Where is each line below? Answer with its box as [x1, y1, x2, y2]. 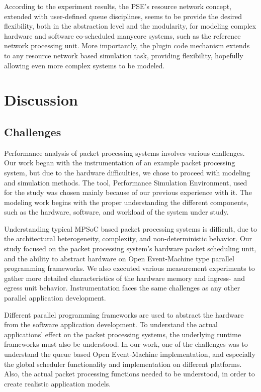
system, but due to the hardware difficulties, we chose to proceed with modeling [4, 167, 250, 177]
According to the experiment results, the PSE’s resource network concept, [4, 1, 232, 11]
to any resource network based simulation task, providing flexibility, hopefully [4, 50, 243, 60]
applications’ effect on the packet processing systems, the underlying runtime [4, 329, 241, 339]
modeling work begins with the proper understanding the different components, [4, 197, 249, 207]
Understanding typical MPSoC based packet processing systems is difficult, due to [4, 223, 257, 234]
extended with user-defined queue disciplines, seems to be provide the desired [4, 11, 242, 21]
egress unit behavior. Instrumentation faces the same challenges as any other [4, 282, 240, 293]
